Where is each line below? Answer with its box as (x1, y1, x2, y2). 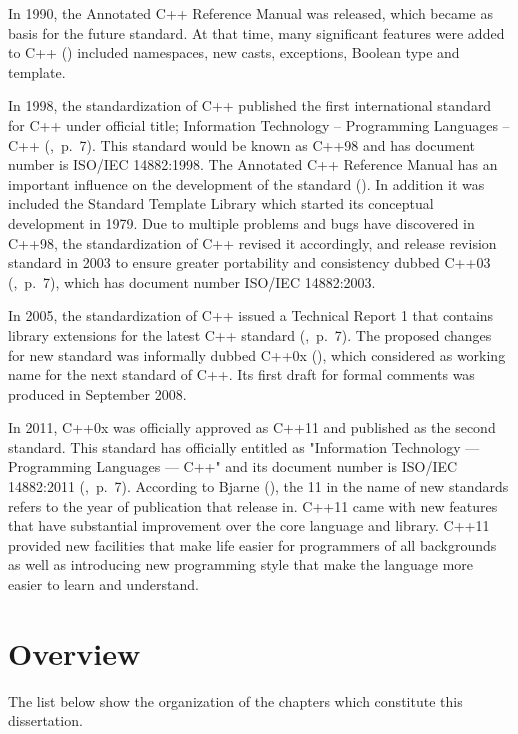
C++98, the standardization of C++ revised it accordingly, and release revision (8, 232, 497, 253)
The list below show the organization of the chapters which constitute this (8, 690, 463, 711)
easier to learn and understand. (8, 574, 199, 595)
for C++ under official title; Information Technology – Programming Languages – (8, 114, 510, 135)
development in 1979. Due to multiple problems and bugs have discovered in (8, 212, 475, 233)
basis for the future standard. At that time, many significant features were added (8, 22, 505, 43)
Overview (8, 632, 141, 673)
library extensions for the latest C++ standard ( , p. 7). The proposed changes (8, 324, 492, 345)
